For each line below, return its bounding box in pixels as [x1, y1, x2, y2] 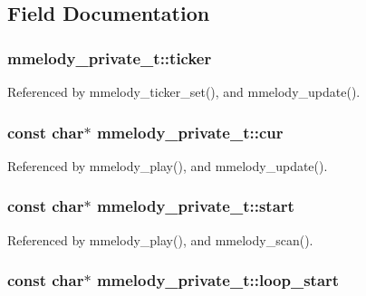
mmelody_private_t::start [96, 195, 294, 217]
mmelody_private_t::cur [96, 120, 284, 143]
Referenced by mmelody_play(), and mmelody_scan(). [7, 230, 313, 249]
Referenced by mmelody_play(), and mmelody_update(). [7, 156, 328, 175]
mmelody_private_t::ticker [7, 46, 212, 69]
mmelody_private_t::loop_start [96, 269, 340, 291]
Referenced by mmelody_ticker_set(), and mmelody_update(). [7, 82, 361, 100]
